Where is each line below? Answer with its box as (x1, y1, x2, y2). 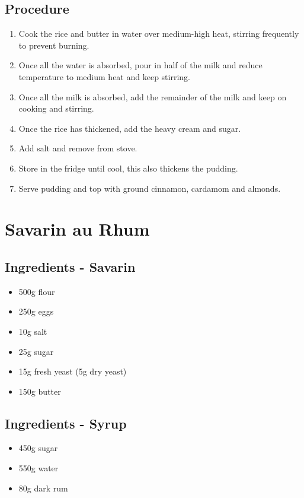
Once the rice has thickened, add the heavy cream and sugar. (18, 122, 241, 134)
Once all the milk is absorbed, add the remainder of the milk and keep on (18, 90, 287, 103)
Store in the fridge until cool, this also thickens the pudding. (18, 161, 238, 174)
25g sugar (18, 345, 54, 357)
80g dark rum (18, 481, 68, 494)
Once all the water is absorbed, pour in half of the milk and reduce (18, 59, 263, 71)
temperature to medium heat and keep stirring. (18, 70, 190, 83)
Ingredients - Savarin (5, 257, 136, 275)
